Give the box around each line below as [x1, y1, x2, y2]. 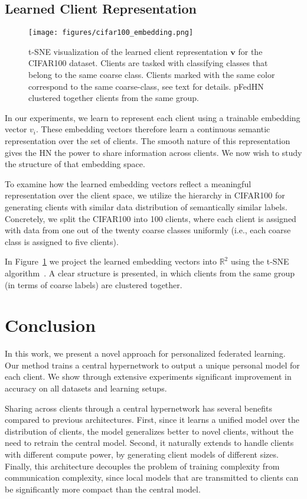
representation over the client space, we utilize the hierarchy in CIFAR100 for [5, 189, 285, 201]
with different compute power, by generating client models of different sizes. [5, 448, 279, 461]
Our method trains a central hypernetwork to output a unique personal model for [5, 358, 300, 371]
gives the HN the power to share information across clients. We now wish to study [5, 146, 302, 158]
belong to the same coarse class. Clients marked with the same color [28, 69, 275, 81]
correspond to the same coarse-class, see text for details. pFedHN [28, 80, 264, 92]
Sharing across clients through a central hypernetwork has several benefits [5, 402, 273, 414]
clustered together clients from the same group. [28, 92, 199, 104]
